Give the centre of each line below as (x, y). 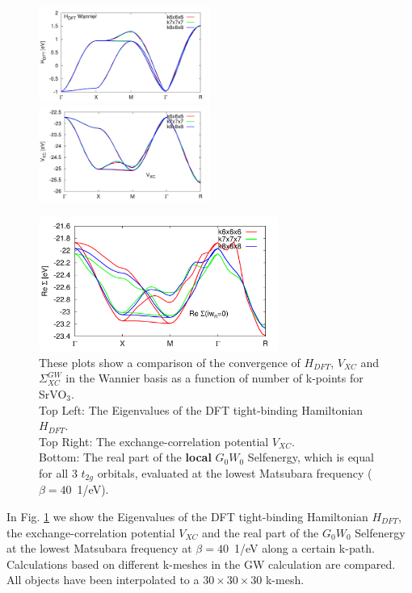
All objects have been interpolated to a (103, 580)
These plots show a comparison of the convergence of (170, 362)
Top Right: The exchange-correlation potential (154, 441)
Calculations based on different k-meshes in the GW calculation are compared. (201, 564)
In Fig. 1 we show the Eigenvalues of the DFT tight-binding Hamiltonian (187, 516)
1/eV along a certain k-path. (304, 548)
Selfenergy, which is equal (311, 457)
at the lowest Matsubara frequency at (99, 548)
